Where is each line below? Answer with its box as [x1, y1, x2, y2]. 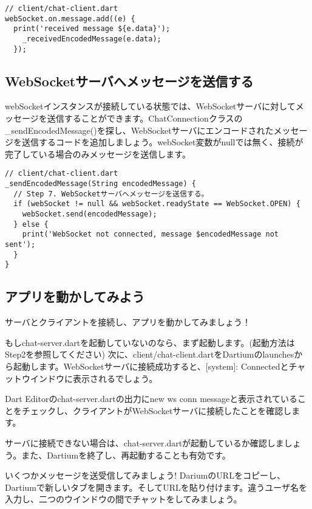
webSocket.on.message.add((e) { [5, 14, 135, 23]
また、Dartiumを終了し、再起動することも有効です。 [21, 448, 231, 461]
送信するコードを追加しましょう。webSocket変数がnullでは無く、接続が [21, 136, 304, 148]
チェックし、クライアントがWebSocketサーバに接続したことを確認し [21, 404, 292, 417]
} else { [13, 220, 49, 229]
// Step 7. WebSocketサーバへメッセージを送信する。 [13, 189, 209, 198]
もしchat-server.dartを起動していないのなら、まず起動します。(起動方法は [5, 336, 295, 348]
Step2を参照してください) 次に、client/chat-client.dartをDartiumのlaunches [5, 348, 294, 361]
